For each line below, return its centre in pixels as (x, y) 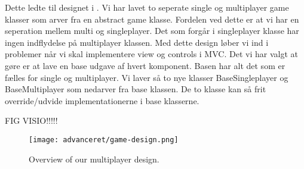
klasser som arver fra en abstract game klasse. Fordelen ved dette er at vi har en (152, 19)
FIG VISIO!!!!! (31, 121)
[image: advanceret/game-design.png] (104, 140)
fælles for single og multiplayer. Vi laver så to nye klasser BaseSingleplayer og (147, 77)
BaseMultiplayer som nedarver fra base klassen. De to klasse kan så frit (136, 89)
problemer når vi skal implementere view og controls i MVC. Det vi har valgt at (151, 54)
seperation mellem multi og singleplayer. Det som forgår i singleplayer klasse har (152, 31)
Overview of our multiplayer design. (94, 159)
